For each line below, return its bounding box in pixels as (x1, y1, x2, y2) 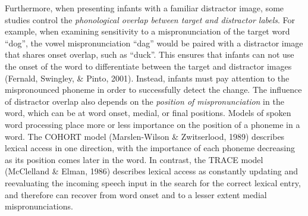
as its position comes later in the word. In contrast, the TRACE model (5, 153, 263, 165)
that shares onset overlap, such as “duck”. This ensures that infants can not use (5, 48, 294, 61)
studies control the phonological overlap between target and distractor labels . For (5, 13, 296, 26)
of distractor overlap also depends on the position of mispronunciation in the (5, 95, 284, 107)
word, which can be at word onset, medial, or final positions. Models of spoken (5, 107, 291, 119)
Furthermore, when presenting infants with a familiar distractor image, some (5, 2, 284, 14)
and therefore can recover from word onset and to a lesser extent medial (5, 188, 267, 201)
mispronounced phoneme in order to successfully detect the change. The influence (5, 83, 302, 96)
